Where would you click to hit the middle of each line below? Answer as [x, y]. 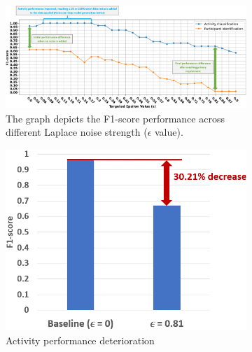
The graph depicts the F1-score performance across [115, 118]
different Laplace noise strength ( [77, 132]
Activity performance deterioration [80, 340]
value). [169, 132]
